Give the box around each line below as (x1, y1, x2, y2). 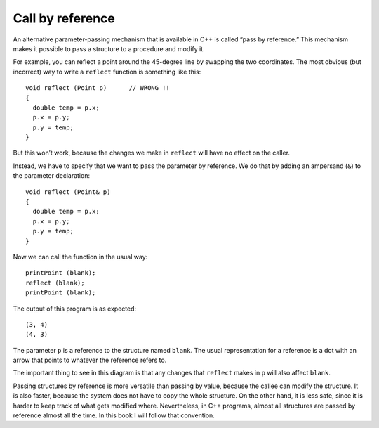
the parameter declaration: (13, 171, 91, 180)
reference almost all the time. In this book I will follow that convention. (13, 411, 215, 420)
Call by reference (13, 11, 116, 26)
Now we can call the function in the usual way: (13, 252, 148, 261)
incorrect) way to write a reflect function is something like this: (13, 67, 201, 76)
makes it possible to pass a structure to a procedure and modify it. (13, 44, 205, 53)
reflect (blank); (25, 278, 85, 287)
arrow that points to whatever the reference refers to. (13, 356, 167, 365)
